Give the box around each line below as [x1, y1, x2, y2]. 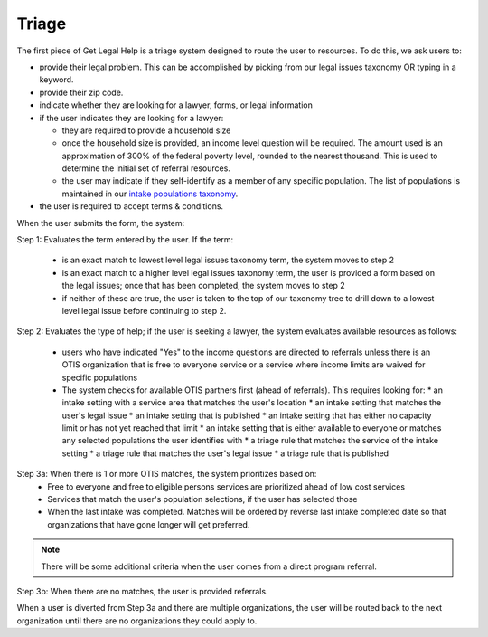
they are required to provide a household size [61, 125, 231, 136]
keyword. [39, 74, 74, 85]
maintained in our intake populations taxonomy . [61, 188, 239, 199]
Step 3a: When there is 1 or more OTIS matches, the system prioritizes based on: [16, 469, 317, 480]
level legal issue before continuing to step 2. [61, 305, 227, 316]
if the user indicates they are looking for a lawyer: [39, 112, 224, 123]
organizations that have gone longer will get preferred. [47, 518, 250, 529]
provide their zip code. [39, 87, 124, 98]
